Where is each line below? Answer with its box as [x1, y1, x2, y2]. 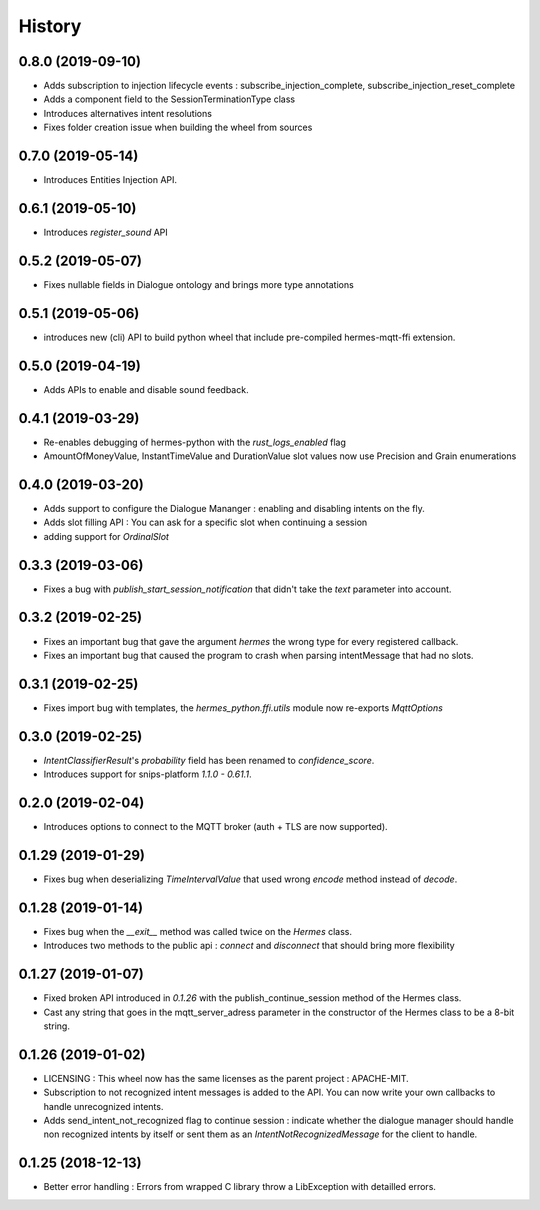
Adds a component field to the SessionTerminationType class [43, 93, 295, 105]
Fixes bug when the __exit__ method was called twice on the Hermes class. [43, 925, 353, 937]
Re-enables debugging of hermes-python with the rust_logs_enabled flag [43, 436, 347, 448]
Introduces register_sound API [43, 226, 169, 239]
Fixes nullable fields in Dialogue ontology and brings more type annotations [43, 278, 354, 290]
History [18, 15, 82, 37]
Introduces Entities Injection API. [43, 174, 178, 186]
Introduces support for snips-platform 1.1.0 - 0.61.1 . [43, 768, 252, 780]
